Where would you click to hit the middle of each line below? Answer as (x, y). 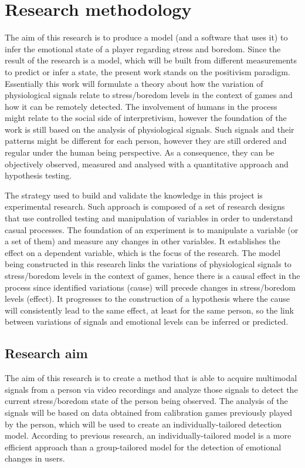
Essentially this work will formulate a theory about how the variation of (134, 83)
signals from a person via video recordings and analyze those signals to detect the (151, 389)
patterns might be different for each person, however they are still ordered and (146, 141)
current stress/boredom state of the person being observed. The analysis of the (146, 401)
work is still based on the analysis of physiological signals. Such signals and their (150, 129)
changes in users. (35, 458)
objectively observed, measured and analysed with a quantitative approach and (147, 164)
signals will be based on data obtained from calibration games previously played (149, 412)
